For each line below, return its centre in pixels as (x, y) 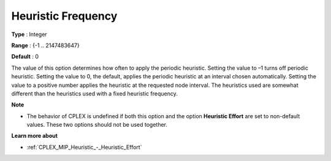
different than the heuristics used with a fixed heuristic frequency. (94, 93)
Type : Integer (29, 34)
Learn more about (35, 136)
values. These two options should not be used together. (97, 125)
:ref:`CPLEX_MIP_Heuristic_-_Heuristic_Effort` (84, 147)
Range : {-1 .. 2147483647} (45, 45)
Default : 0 (25, 57)
